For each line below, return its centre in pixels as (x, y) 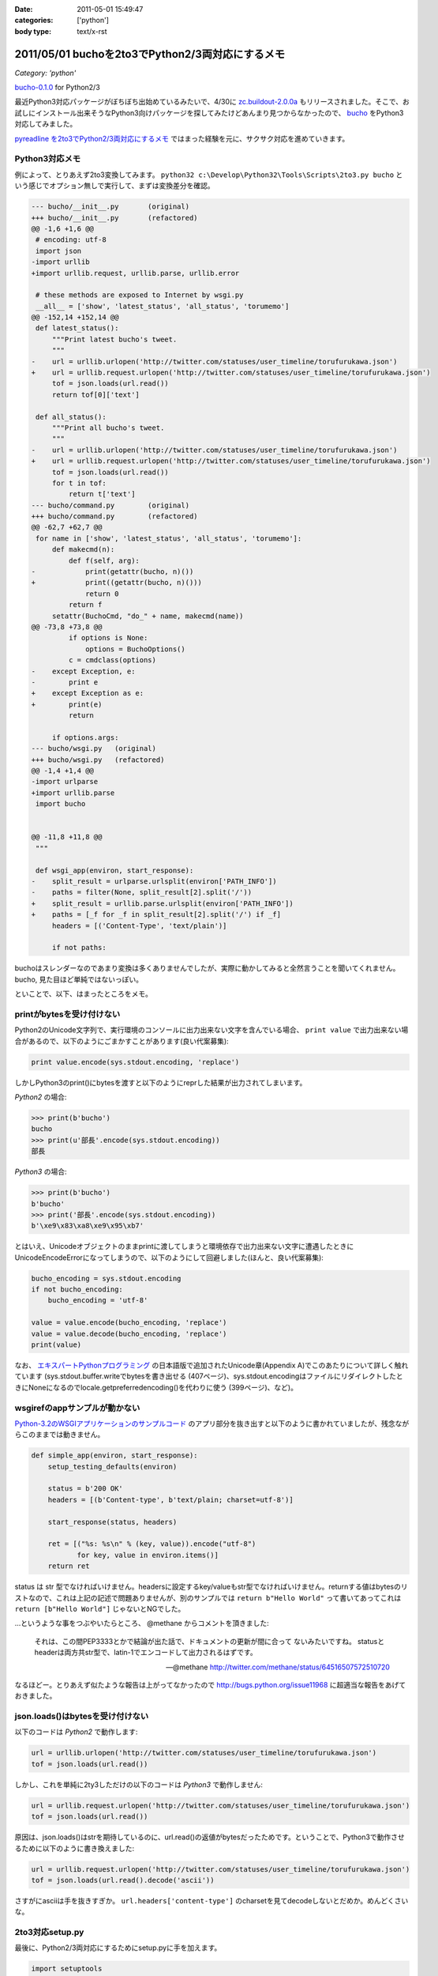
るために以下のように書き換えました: (75, 1848)
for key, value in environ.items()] (148, 1555)
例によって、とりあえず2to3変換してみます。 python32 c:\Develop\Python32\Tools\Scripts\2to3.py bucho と (209, 175)
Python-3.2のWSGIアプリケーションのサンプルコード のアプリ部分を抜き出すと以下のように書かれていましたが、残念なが (212, 1424)
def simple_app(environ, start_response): (114, 1456)
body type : (33, 31)
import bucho (61, 804)
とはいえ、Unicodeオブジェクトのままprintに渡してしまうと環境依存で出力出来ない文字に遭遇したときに (184, 1246)
